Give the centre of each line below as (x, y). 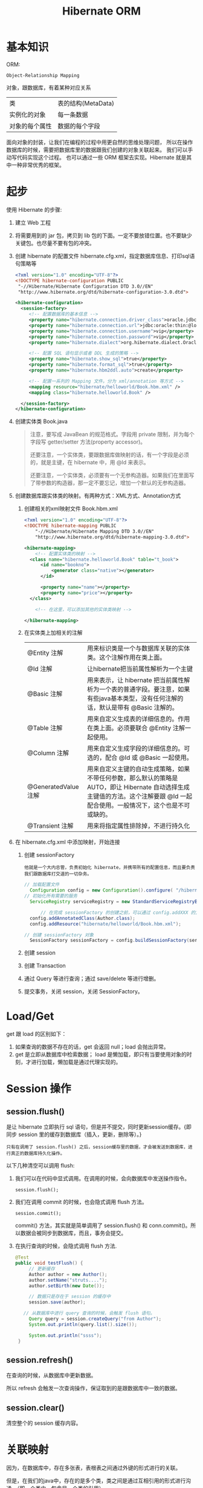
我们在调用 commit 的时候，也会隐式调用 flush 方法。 (81, 1202)
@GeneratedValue (53, 787)
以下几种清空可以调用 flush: (40, 1166)
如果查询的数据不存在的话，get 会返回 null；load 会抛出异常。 (92, 1047)
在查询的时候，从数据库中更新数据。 (51, 1375)
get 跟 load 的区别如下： (37, 1034)
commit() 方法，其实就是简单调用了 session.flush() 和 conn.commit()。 (103, 1226)
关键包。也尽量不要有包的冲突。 (55, 243)
